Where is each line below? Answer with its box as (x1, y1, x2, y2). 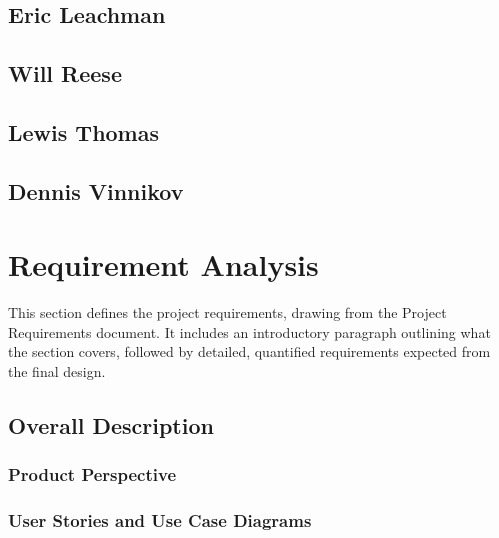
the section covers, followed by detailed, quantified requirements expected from (8, 341, 491, 362)
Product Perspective (8, 462, 177, 487)
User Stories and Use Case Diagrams (8, 508, 312, 533)
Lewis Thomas (8, 116, 160, 147)
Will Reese (8, 58, 122, 89)
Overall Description (8, 410, 214, 441)
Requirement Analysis (8, 244, 319, 285)
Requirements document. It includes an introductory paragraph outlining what (8, 321, 491, 342)
